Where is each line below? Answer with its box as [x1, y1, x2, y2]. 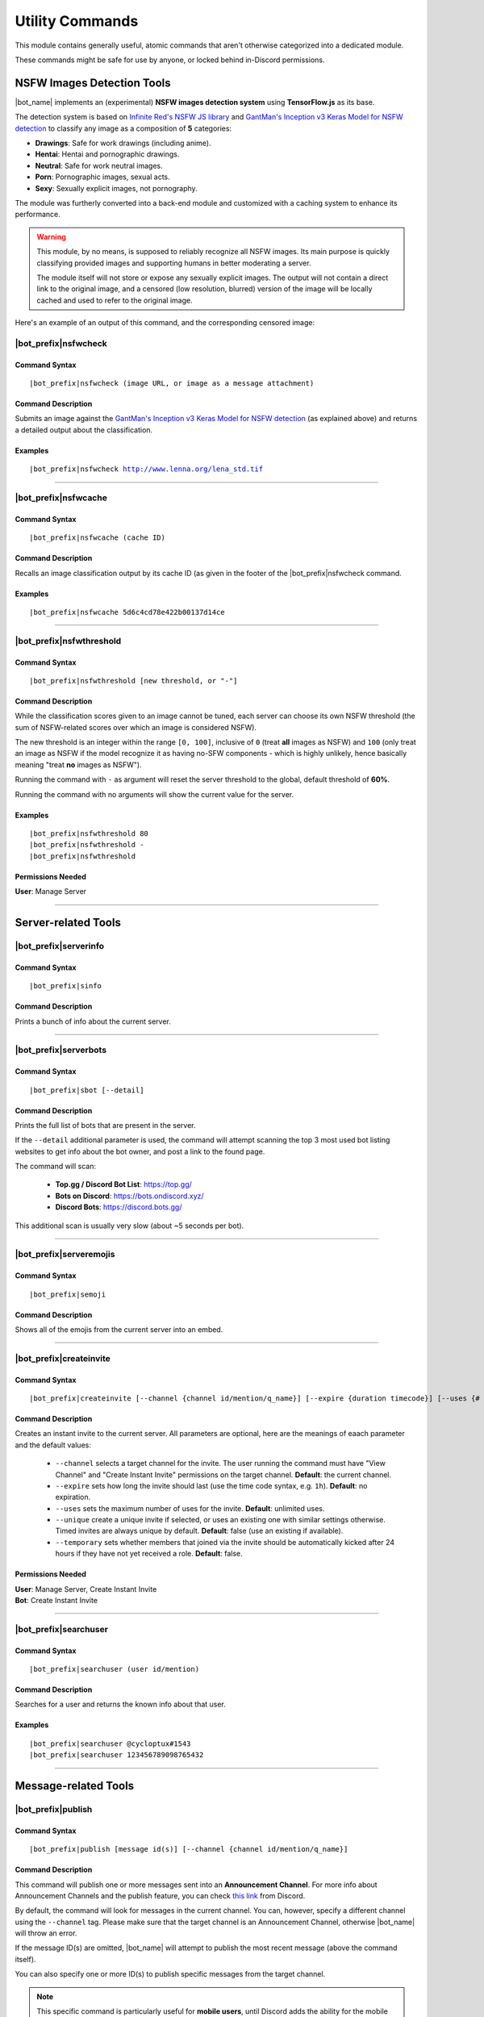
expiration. [55, 1493, 91, 1502]
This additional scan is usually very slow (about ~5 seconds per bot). [15, 1221, 244, 1230]
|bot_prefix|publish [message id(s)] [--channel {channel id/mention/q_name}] [29, 1844, 348, 1854]
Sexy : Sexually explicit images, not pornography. [35, 183, 198, 193]
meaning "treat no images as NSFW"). [15, 759, 142, 770]
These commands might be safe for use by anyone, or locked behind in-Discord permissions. [15, 55, 325, 65]
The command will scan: [15, 1162, 97, 1171]
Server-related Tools [15, 916, 121, 929]
